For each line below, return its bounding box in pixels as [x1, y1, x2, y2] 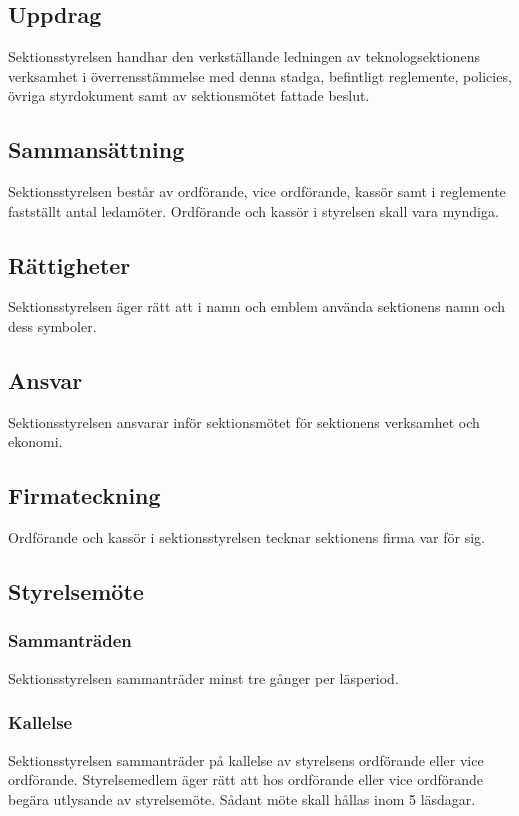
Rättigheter [8, 249, 131, 280]
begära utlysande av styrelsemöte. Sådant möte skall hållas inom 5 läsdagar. [8, 788, 476, 809]
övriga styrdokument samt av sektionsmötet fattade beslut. [8, 85, 370, 106]
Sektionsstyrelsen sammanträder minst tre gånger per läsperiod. [8, 667, 399, 688]
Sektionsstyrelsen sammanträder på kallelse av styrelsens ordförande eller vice [8, 749, 484, 770]
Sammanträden [8, 628, 132, 653]
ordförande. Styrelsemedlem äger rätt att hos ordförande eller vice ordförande [8, 769, 484, 790]
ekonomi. [8, 431, 63, 452]
